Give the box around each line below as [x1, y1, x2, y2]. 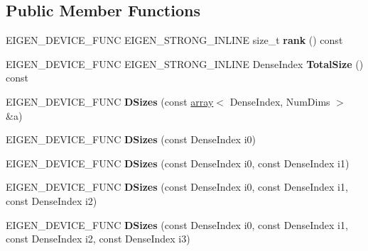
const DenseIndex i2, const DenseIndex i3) [6, 231, 190, 246]
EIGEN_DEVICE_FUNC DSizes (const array [6, 94, 214, 108]
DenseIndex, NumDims [229, 94, 330, 108]
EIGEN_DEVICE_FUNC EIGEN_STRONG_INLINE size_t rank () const [6, 33, 343, 48]
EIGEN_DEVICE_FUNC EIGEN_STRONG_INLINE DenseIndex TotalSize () [6, 56, 364, 71]
